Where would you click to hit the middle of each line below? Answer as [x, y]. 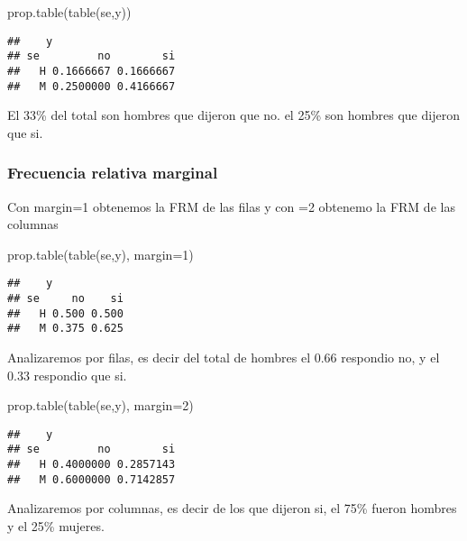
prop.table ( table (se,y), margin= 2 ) [101, 405]
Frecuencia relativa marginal [113, 173]
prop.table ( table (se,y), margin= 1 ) [101, 254]
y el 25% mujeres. [56, 526]
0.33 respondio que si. [67, 375]
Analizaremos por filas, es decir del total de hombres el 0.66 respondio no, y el [224, 358]
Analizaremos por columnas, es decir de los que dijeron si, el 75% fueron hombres [232, 508]
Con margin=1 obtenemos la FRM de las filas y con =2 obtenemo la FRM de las [231, 206]
